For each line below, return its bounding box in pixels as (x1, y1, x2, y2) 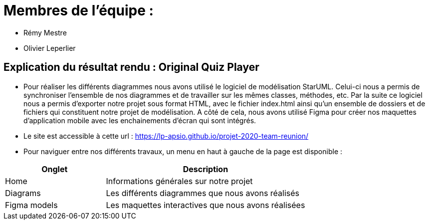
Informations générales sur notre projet (106, 176, 253, 186)
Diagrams (5, 188, 41, 198)
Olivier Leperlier (23, 43, 76, 52)
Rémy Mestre (23, 28, 67, 37)
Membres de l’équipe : (3, 2, 154, 19)
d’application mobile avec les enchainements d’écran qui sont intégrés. (23, 116, 256, 125)
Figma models (5, 200, 58, 210)
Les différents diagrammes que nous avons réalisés (106, 188, 300, 198)
